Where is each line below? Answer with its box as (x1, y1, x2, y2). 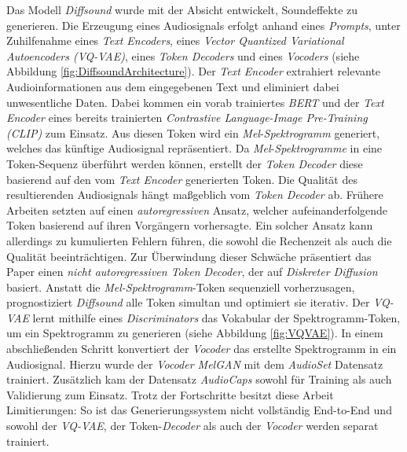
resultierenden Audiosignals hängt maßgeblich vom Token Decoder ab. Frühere (6, 186, 383, 203)
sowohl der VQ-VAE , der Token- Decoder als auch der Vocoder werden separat (6, 417, 379, 434)
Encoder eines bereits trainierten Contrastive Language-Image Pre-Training (6, 109, 368, 126)
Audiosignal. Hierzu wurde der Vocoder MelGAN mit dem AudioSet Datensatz (6, 355, 383, 372)
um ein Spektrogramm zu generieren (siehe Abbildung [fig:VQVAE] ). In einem (6, 325, 383, 341)
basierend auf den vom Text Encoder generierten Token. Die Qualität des (6, 171, 357, 187)
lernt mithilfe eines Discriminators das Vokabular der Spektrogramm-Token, (32, 309, 401, 325)
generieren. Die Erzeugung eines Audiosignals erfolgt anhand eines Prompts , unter (6, 17, 401, 33)
